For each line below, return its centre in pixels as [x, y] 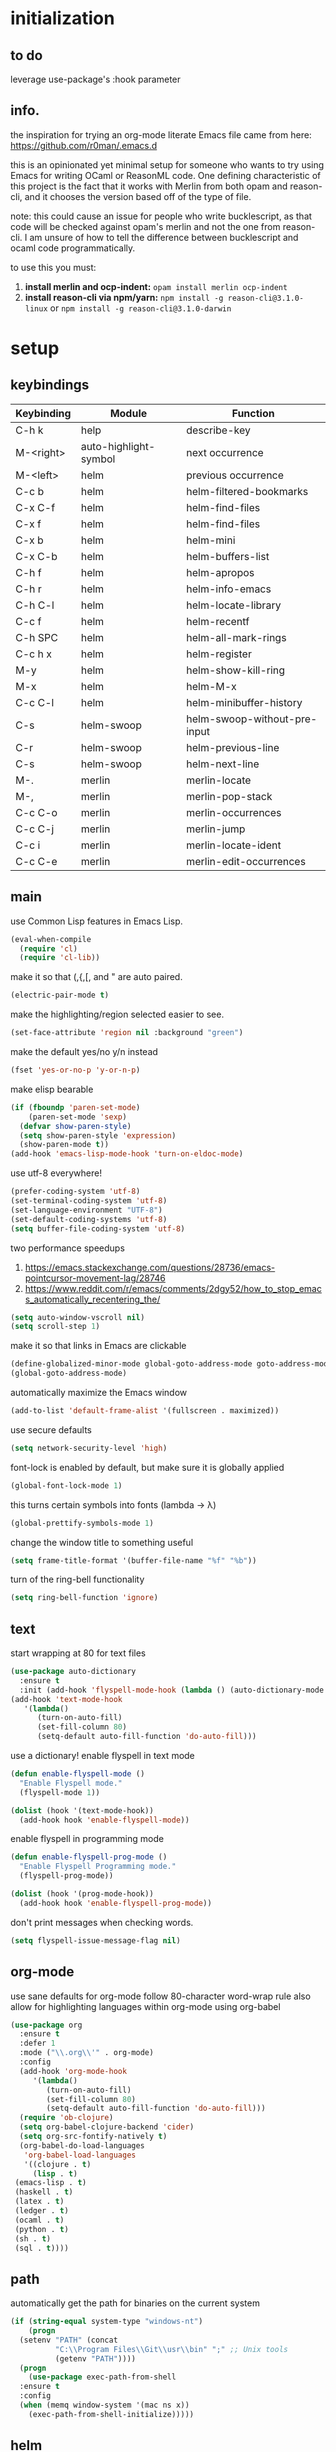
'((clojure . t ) [57, 2164]
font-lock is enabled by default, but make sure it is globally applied [147, 1467]
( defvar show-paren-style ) [75, 1126]
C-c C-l [35, 702]
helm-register [219, 654]
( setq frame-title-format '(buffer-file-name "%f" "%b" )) [133, 1560]
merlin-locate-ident [234, 845]
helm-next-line [223, 764]
